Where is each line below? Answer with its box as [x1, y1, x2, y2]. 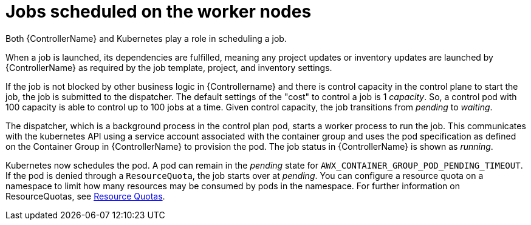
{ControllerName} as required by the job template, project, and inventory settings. [5, 62, 332, 73]
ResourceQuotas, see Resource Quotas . [5, 190, 165, 201]
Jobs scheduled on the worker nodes [5, 1, 312, 22]
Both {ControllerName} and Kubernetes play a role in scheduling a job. [5, 33, 287, 44]
